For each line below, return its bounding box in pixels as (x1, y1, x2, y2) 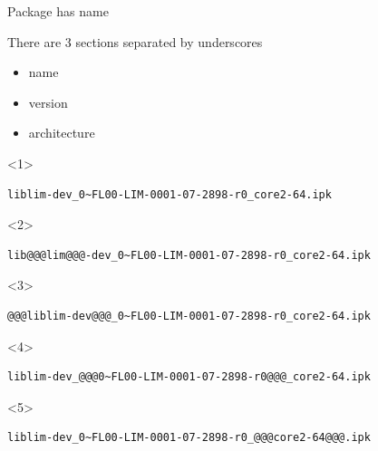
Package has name (7, 2, 109, 20)
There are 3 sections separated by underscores (7, 32, 263, 51)
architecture (28, 123, 95, 142)
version (28, 92, 68, 111)
